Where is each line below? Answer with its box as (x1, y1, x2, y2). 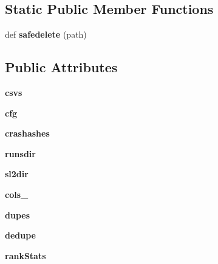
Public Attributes (5, 58, 118, 76)
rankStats (5, 249, 46, 262)
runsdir (5, 147, 36, 160)
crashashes (5, 127, 50, 140)
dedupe (5, 229, 36, 242)
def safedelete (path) (5, 28, 87, 41)
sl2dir (5, 168, 29, 180)
